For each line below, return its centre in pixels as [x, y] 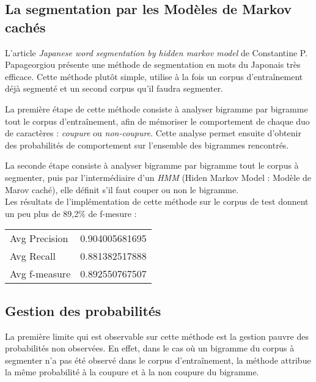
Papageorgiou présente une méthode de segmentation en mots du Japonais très [153, 64]
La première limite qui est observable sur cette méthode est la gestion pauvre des [157, 336]
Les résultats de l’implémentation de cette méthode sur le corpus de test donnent [157, 201]
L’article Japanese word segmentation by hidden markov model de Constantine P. [156, 52]
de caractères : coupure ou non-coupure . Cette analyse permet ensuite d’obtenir [153, 133]
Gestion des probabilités [83, 310]
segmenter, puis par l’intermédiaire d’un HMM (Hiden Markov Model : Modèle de [158, 177]
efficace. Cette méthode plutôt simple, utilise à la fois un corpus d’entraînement [154, 76]
